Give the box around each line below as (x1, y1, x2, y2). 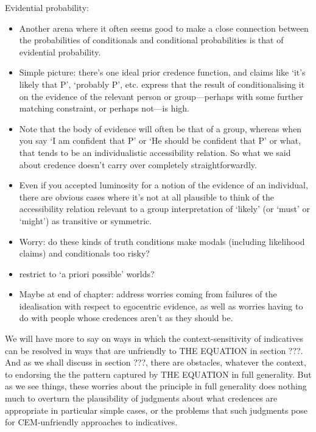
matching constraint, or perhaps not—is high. (19, 102, 190, 115)
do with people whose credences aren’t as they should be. (19, 311, 233, 324)
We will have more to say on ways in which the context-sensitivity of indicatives (5, 332, 303, 345)
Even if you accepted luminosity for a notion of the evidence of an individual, (19, 179, 308, 191)
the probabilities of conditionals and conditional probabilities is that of (19, 34, 284, 46)
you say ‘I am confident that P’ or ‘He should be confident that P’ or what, (19, 134, 301, 147)
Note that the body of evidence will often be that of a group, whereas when (19, 122, 302, 135)
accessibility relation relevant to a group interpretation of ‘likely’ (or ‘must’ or (19, 202, 311, 215)
